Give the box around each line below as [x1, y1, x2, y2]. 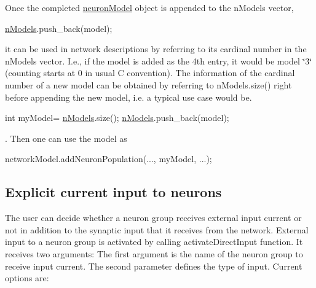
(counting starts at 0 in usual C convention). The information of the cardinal [5, 66, 295, 79]
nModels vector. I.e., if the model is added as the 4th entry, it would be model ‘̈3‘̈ [5, 54, 312, 67]
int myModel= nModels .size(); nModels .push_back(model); [5, 111, 229, 124]
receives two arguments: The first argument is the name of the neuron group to [5, 247, 303, 260]
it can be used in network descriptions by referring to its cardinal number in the [5, 42, 307, 55]
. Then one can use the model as [5, 131, 127, 144]
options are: [5, 271, 49, 284]
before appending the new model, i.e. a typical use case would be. [5, 90, 252, 103]
